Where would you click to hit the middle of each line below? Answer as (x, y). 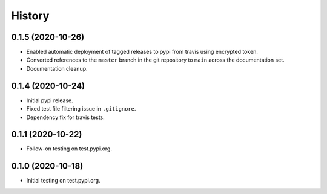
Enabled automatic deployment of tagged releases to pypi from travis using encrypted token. (142, 52)
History (30, 16)
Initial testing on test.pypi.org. (63, 181)
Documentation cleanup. (57, 68)
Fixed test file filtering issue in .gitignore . (81, 109)
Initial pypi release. (50, 100)
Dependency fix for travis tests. (66, 117)
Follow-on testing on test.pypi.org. (69, 149)
